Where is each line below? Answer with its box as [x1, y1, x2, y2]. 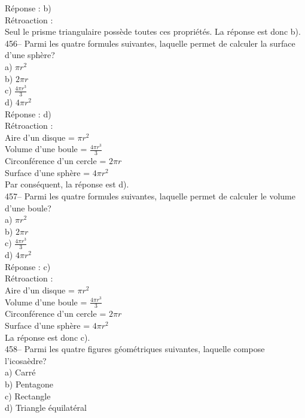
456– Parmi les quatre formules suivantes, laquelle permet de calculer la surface [5, 37, 295, 49]
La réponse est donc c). [5, 331, 90, 343]
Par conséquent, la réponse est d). [5, 178, 129, 190]
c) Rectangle [5, 389, 51, 402]
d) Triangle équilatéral [5, 401, 87, 414]
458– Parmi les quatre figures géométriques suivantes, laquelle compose [5, 343, 265, 355]
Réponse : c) [5, 260, 51, 272]
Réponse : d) [5, 107, 51, 120]
